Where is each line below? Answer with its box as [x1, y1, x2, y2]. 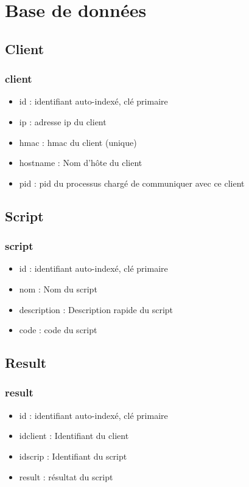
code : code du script [19, 323, 97, 336]
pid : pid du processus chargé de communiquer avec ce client [19, 176, 245, 189]
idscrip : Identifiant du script [19, 449, 127, 462]
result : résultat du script [19, 470, 113, 483]
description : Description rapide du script [19, 303, 174, 316]
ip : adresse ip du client [19, 115, 107, 128]
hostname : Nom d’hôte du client [19, 156, 142, 169]
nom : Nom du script [19, 282, 97, 295]
